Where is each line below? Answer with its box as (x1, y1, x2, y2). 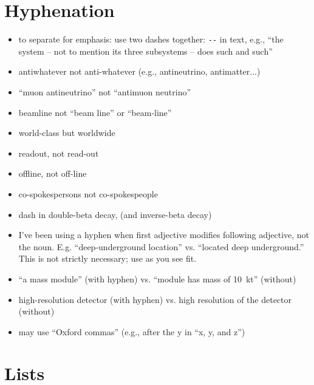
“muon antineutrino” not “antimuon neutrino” (18, 85, 191, 98)
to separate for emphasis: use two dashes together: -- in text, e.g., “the (18, 33, 284, 46)
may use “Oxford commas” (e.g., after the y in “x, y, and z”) (18, 325, 245, 338)
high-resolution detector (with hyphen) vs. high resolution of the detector (18, 293, 292, 305)
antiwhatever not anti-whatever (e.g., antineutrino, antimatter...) (18, 65, 261, 78)
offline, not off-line (18, 167, 87, 180)
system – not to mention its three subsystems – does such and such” (18, 44, 273, 57)
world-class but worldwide (18, 126, 115, 139)
